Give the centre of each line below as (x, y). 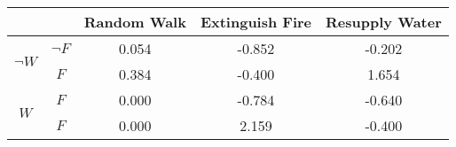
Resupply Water (384, 22)
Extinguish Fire (256, 22)
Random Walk (135, 22)
